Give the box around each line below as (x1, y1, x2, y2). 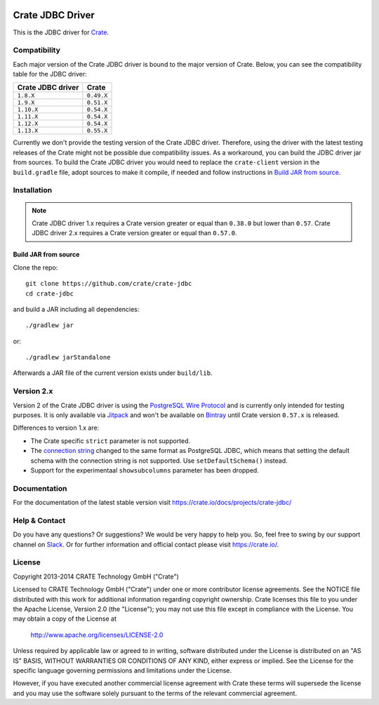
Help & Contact (13, 515, 66, 525)
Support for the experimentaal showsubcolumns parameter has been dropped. (30, 466, 259, 474)
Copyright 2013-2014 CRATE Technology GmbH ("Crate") (13, 572, 179, 581)
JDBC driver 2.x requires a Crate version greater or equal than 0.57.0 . (32, 229, 237, 237)
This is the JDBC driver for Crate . (13, 28, 109, 37)
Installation (13, 185, 53, 195)
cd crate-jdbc (25, 289, 74, 298)
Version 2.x (13, 386, 53, 396)
